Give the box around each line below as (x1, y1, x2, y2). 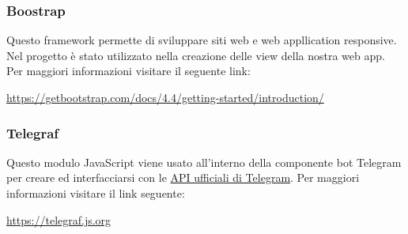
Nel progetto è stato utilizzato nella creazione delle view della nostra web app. (6, 47, 385, 63)
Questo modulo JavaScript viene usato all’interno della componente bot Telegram (6, 153, 402, 170)
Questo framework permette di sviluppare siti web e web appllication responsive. (6, 32, 397, 48)
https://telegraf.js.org (6, 211, 111, 228)
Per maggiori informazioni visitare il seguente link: (6, 62, 251, 79)
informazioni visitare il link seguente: (6, 185, 185, 201)
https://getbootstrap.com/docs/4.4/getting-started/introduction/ (6, 89, 324, 105)
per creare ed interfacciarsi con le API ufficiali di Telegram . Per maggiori (6, 169, 360, 186)
